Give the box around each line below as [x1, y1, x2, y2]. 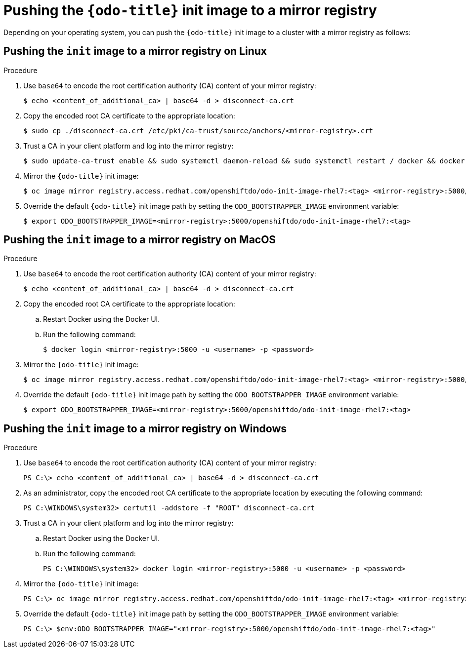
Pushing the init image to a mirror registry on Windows [3, 422, 287, 435]
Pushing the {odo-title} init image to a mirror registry [3, 2, 377, 19]
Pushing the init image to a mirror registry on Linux [3, 45, 267, 58]
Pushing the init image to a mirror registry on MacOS [3, 233, 276, 246]
